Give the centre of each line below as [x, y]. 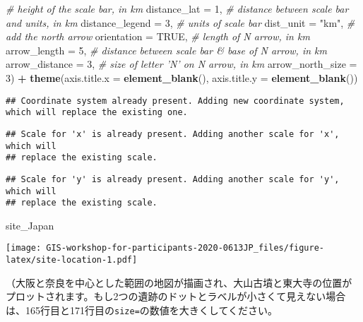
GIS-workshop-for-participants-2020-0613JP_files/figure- [185, 248]
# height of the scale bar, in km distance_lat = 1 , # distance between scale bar [177, 8]
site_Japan [30, 225]
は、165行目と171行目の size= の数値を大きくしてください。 [142, 310]
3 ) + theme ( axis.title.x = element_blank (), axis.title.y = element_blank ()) [182, 77]
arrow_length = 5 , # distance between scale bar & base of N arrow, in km [166, 50]
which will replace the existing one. [97, 113]
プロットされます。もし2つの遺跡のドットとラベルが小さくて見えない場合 [176, 296]
